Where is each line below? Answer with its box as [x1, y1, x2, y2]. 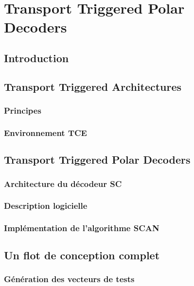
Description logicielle [4, 200, 88, 212]
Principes [4, 104, 41, 117]
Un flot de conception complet [4, 247, 160, 262]
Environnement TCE [4, 126, 87, 138]
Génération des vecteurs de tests [4, 272, 135, 285]
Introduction [4, 50, 69, 65]
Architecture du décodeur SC [4, 177, 122, 189]
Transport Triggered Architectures [4, 79, 182, 94]
